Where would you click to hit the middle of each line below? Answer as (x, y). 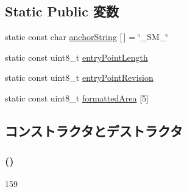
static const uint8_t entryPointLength (76, 57)
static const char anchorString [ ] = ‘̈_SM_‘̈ (87, 37)
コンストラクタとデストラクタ (94, 130)
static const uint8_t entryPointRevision (79, 77)
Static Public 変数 (62, 11)
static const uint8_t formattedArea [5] (77, 98)
